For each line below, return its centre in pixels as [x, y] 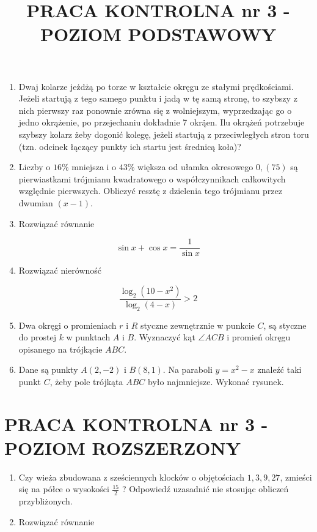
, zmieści [296, 477]
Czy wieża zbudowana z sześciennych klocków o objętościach [132, 477]
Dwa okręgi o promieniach [67, 325]
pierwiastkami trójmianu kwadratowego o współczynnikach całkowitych [152, 178]
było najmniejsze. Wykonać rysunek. [216, 381]
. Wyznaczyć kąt [165, 337]
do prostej [37, 337]
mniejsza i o [94, 167]
